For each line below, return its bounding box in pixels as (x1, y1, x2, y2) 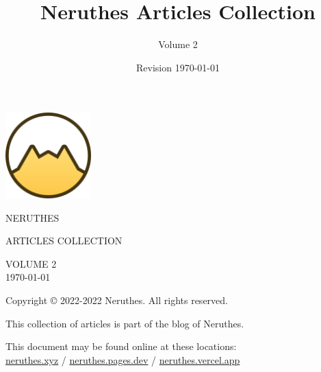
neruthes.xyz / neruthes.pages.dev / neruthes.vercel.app (5, 352, 240, 367)
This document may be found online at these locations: (5, 339, 237, 353)
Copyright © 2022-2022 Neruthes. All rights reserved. (5, 293, 228, 307)
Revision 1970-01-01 (136, 60, 220, 74)
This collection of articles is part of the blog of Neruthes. (5, 316, 244, 330)
